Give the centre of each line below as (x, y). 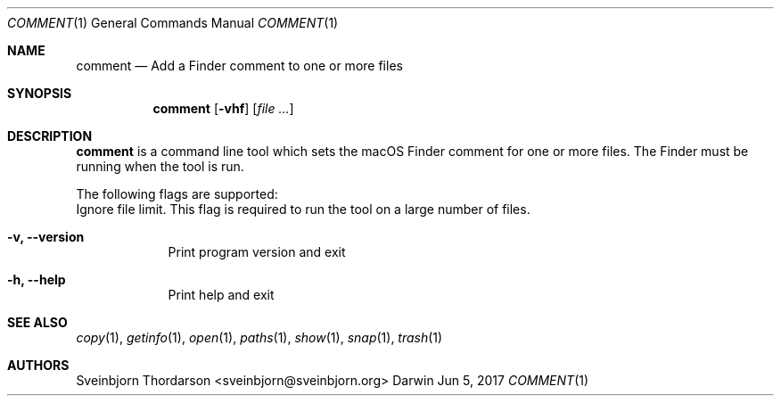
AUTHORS (38, 365)
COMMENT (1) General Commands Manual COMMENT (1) (173, 23)
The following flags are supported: (177, 194)
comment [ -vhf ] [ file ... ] (223, 108)
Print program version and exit (257, 252)
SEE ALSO (37, 322)
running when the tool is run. (160, 166)
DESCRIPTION (50, 136)
